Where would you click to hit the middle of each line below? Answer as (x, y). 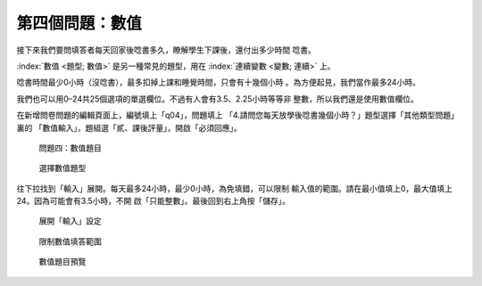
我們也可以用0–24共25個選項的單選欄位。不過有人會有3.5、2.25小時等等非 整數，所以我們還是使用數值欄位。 (217, 99)
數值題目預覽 (62, 262)
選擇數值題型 (62, 168)
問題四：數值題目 (70, 148)
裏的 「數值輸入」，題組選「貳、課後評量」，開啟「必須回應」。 (129, 127)
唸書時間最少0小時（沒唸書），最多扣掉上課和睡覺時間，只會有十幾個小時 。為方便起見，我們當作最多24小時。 (219, 82)
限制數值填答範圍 (70, 241)
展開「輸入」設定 (70, 221)
